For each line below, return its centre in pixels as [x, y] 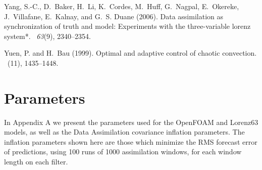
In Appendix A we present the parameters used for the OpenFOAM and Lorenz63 [131, 122]
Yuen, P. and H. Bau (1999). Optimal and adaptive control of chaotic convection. [130, 53]
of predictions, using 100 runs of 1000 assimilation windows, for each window [123, 152]
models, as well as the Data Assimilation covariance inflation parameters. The [124, 132]
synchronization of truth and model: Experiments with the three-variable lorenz [127, 26]
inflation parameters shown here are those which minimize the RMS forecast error [131, 141]
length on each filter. [36, 162]
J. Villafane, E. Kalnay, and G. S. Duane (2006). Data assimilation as [114, 16]
